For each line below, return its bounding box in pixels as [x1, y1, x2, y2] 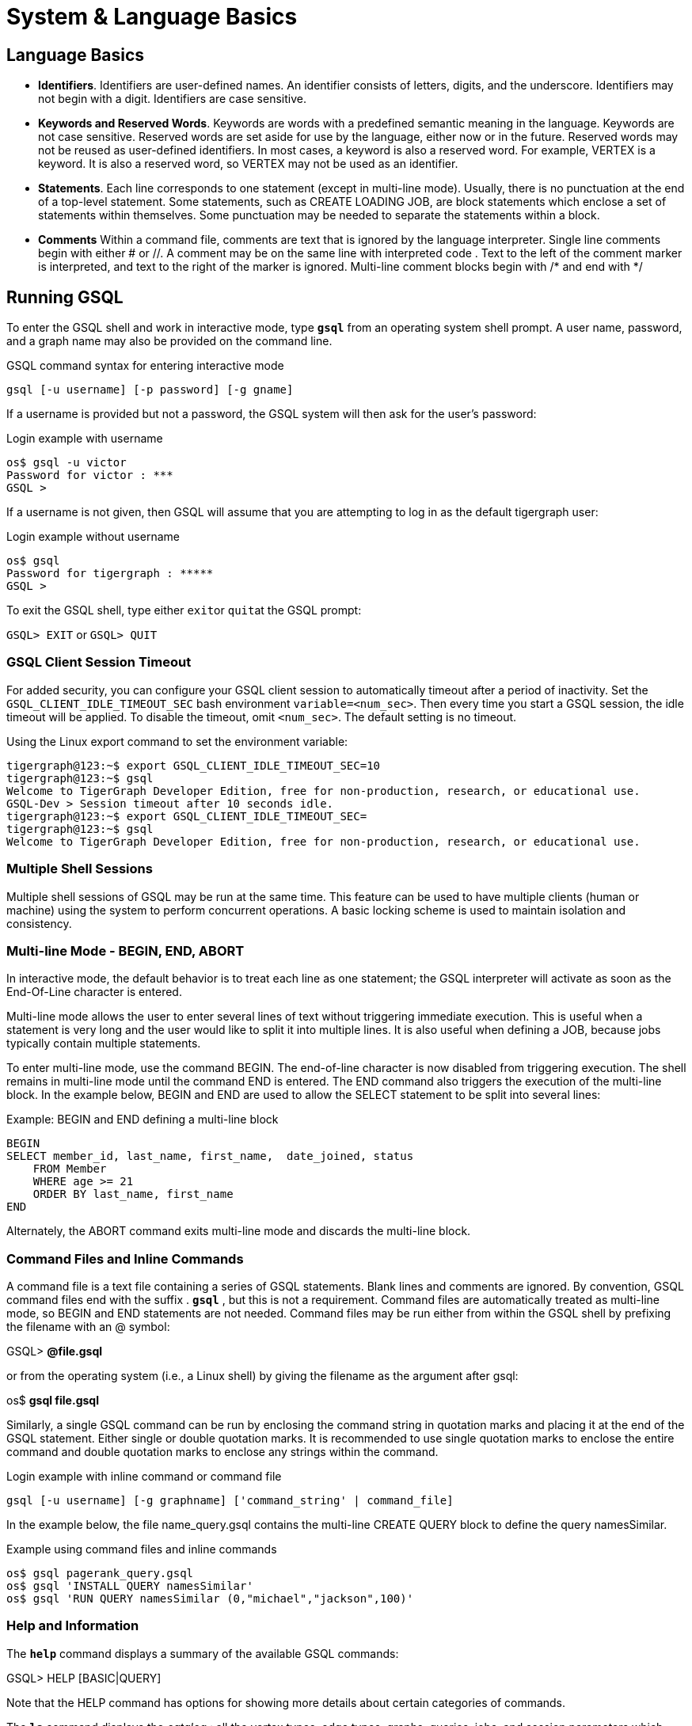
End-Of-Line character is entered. [6, 985, 182, 999]
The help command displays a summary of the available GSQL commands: [6, 1646, 399, 1660]
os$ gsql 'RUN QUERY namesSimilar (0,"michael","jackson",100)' [6, 1592, 414, 1606]
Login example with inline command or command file [6, 1469, 282, 1484]
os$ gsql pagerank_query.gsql [6, 1567, 194, 1580]
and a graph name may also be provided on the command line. [6, 334, 333, 348]
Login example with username [6, 431, 163, 446]
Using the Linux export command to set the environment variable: [6, 734, 348, 748]
